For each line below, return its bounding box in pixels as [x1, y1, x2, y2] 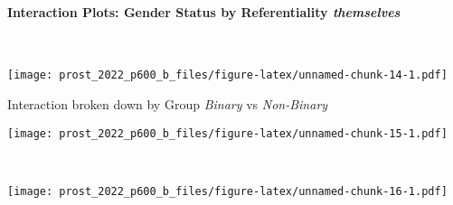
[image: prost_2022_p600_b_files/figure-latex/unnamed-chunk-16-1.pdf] [7, 184, 448, 198]
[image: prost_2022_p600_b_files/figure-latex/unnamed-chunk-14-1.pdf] [7, 69, 448, 82]
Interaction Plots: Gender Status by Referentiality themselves [7, 2, 401, 21]
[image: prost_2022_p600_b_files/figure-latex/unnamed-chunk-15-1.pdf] [7, 126, 448, 140]
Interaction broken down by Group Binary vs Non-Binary [7, 95, 328, 114]
